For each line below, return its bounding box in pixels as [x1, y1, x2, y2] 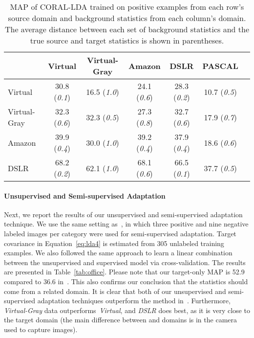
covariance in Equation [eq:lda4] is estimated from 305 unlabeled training [4, 238, 224, 248]
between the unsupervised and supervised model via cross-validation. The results [4, 257, 246, 267]
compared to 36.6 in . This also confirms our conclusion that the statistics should [4, 276, 248, 286]
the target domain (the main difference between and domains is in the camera [4, 315, 237, 325]
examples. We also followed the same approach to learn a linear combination [4, 248, 233, 258]
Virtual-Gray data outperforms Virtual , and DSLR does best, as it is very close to [4, 305, 250, 315]
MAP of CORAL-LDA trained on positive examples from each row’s [10, 1, 244, 12]
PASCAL [202, 60, 238, 71]
